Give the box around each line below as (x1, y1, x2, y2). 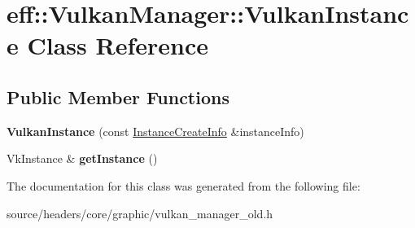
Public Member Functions (7, 84, 229, 109)
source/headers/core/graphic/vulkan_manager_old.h (7, 204, 273, 221)
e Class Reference (7, 28, 208, 62)
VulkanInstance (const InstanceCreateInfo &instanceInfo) (7, 122, 304, 139)
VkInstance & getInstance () (7, 150, 158, 167)
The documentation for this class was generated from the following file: (7, 177, 360, 194)
